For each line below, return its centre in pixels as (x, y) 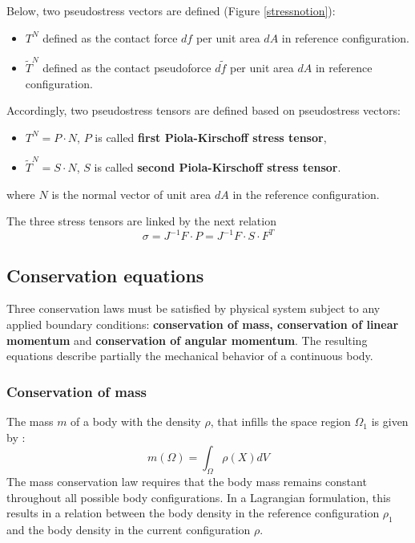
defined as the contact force (110, 37)
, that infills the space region (280, 421)
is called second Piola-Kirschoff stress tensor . (218, 167)
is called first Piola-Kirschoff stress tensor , (211, 137)
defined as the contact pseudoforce (127, 67)
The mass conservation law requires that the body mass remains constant (187, 482)
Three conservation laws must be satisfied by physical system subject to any (193, 308)
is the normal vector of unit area (131, 194)
